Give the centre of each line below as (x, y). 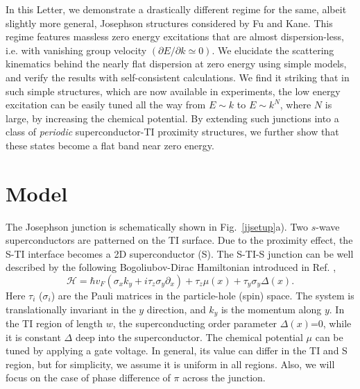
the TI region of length (54, 323)
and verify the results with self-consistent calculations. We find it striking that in (178, 77)
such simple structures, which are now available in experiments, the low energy (173, 91)
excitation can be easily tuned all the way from (106, 105)
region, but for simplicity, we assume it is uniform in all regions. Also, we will (170, 364)
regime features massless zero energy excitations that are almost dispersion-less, (175, 36)
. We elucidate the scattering (273, 50)
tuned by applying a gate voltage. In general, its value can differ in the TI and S (177, 350)
